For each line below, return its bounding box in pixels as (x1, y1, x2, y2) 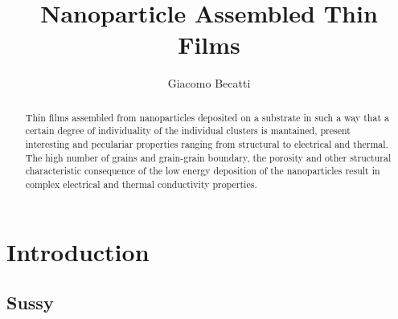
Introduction (6, 235, 150, 268)
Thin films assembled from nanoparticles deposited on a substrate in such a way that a (25, 110, 389, 124)
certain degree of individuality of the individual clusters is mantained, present (25, 124, 351, 137)
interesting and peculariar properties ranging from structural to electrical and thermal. (25, 137, 388, 151)
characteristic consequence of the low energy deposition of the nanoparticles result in (25, 164, 380, 178)
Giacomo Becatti (167, 75, 251, 92)
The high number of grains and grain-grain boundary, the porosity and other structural (25, 150, 392, 164)
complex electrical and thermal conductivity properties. (25, 177, 257, 190)
